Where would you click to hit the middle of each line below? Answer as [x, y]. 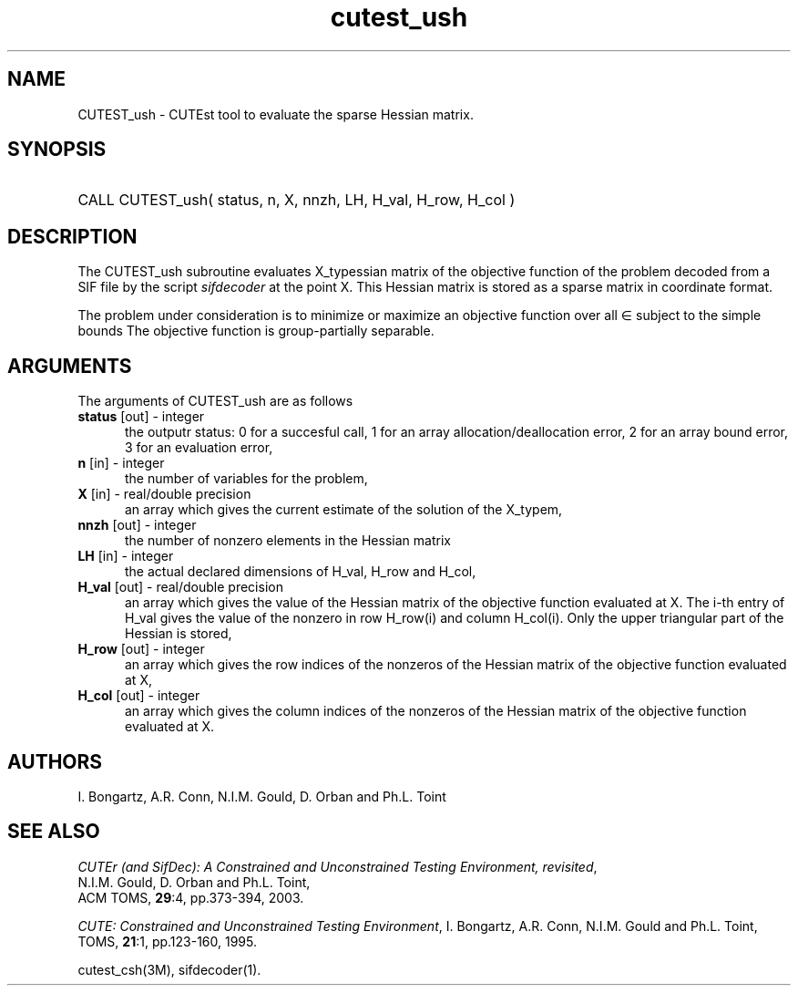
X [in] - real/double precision [164, 494]
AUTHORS [55, 761]
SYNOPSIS [57, 150]
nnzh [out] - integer [137, 525]
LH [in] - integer [126, 556]
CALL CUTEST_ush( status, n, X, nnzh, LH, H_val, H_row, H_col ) [297, 200]
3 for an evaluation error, [199, 448]
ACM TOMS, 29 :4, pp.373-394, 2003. [191, 897]
